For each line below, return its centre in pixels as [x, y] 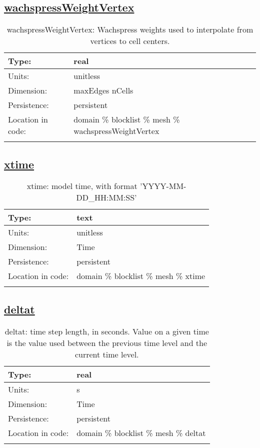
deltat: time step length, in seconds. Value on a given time [107, 331]
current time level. [107, 354]
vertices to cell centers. [130, 41]
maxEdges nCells [103, 90]
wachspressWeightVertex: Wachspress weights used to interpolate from [130, 29]
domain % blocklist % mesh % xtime [141, 276]
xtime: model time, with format [82, 186]
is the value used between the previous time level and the [107, 342]
